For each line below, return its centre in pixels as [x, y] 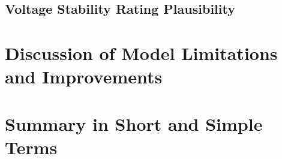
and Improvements [84, 76]
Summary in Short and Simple [134, 123]
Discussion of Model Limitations [141, 52]
